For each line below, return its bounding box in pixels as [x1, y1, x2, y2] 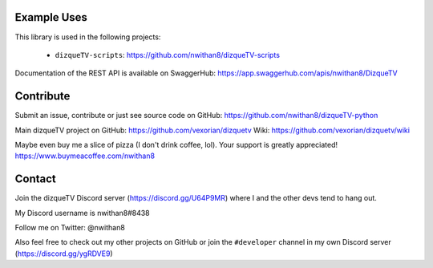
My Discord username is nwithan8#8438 [14, 208, 150, 217]
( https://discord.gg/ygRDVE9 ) [14, 249, 113, 258]
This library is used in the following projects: [14, 32, 161, 42]
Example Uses [14, 10, 88, 24]
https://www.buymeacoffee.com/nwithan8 [14, 151, 156, 160]
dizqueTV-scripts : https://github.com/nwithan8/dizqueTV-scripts [55, 50, 281, 59]
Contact [14, 173, 56, 186]
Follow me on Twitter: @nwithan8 [14, 223, 126, 233]
